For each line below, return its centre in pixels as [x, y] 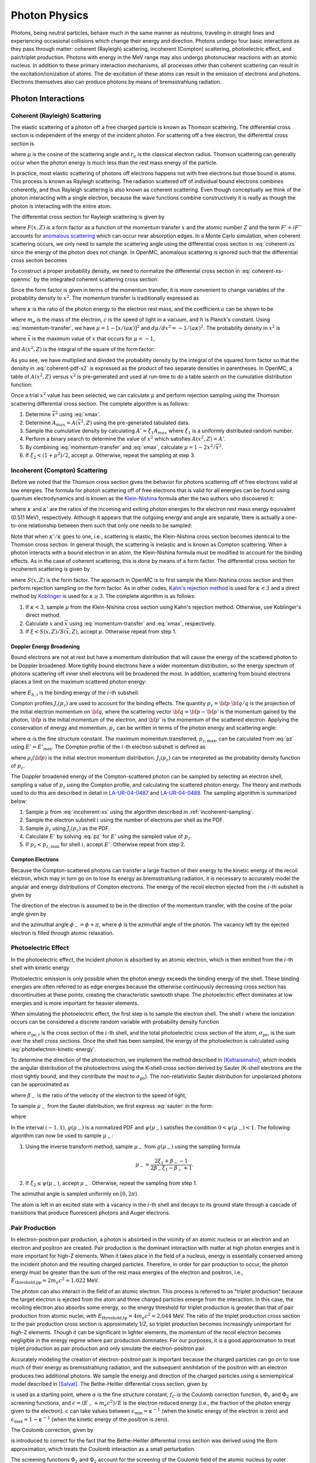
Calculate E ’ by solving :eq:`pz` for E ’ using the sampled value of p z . [109, 837]
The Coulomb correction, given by [52, 1430]
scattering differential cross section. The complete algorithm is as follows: [100, 403]
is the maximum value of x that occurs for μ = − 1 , [93, 339]
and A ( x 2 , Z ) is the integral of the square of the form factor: [83, 349]
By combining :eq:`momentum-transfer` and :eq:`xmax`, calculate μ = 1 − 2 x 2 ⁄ [120, 447]
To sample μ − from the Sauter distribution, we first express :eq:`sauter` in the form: [112, 1107]
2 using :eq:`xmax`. [78, 414]
